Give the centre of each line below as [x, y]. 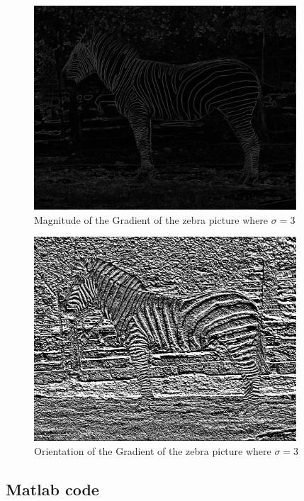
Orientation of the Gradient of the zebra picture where [153, 450]
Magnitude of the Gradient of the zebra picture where [151, 219]
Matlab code [52, 489]
